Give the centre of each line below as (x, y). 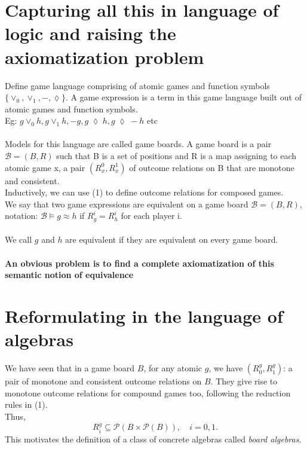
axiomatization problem (105, 56)
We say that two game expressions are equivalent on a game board (127, 204)
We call (19, 239)
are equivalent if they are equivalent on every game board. (172, 239)
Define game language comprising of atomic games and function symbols (137, 85)
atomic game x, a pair (45, 167)
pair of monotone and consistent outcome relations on (103, 381)
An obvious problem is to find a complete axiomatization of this (139, 263)
